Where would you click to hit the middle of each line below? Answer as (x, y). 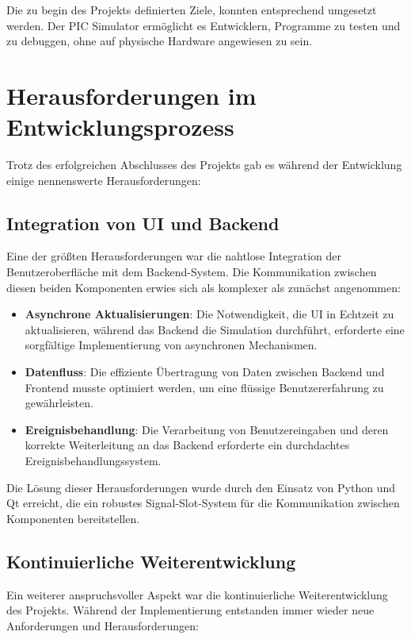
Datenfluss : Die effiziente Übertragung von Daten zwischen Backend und (205, 372)
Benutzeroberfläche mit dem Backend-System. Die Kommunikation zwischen (192, 272)
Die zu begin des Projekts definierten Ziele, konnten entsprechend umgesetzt (192, 10)
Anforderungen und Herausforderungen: (103, 625)
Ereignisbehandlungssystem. (93, 461)
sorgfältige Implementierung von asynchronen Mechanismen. (171, 345)
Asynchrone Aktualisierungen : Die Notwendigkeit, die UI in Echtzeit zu (209, 314)
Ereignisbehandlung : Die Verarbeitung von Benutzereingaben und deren (207, 429)
